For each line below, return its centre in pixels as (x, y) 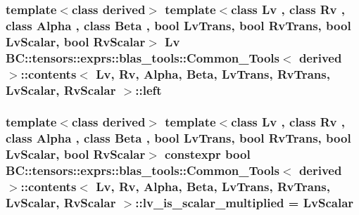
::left (149, 90)
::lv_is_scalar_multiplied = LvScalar (245, 202)
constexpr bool (208, 154)
